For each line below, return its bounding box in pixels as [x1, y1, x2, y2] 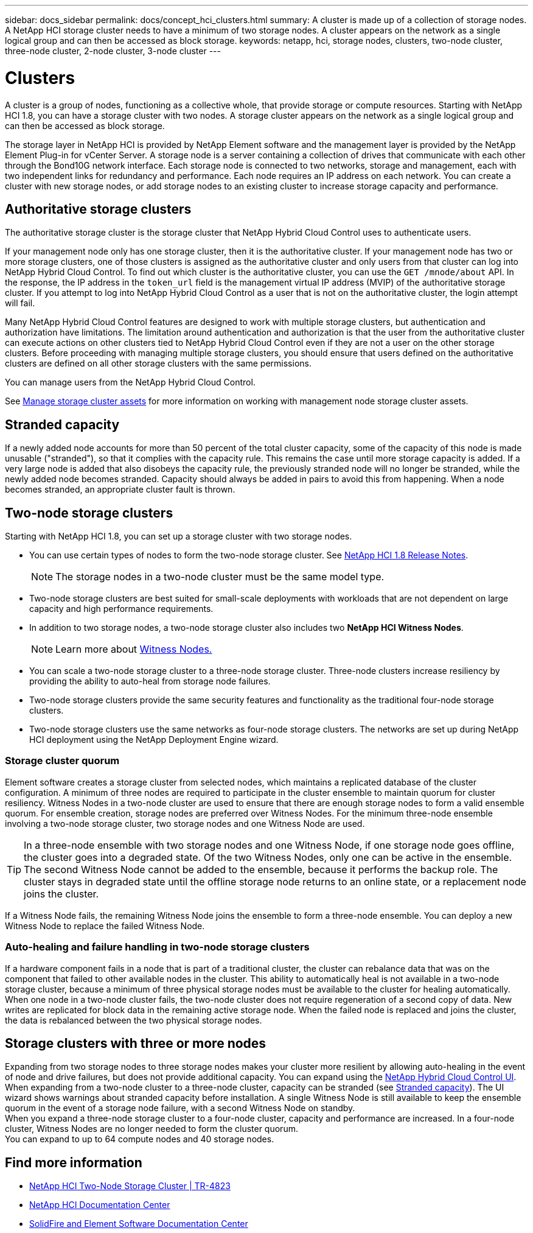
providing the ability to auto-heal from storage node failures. [29, 676, 271, 687]
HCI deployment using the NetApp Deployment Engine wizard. [29, 734, 279, 745]
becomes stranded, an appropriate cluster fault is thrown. [5, 484, 235, 495]
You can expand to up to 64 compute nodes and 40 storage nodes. [5, 1134, 274, 1145]
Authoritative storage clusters [5, 201, 192, 217]
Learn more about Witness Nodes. [55, 643, 212, 656]
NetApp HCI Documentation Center [29, 1200, 170, 1210]
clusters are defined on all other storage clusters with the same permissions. [5, 358, 312, 369]
